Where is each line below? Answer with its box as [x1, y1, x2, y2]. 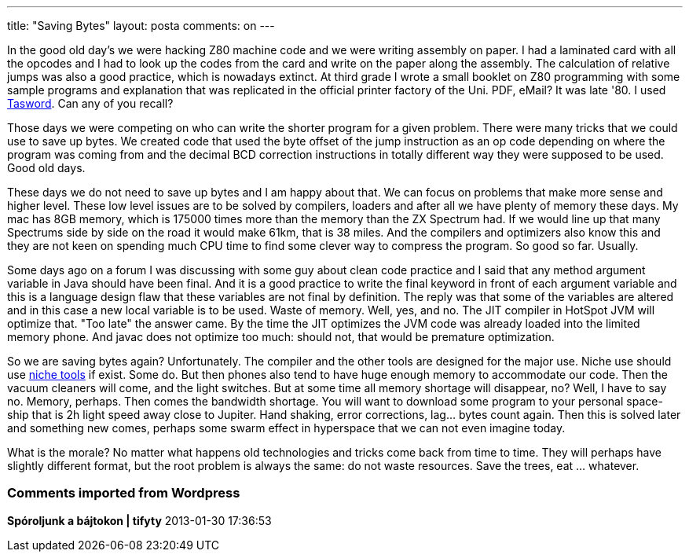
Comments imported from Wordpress [7, 485, 240, 501]
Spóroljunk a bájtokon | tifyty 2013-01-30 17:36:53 [7, 513, 272, 527]
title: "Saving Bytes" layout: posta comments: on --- [7, 19, 275, 32]
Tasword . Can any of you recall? [7, 97, 174, 110]
